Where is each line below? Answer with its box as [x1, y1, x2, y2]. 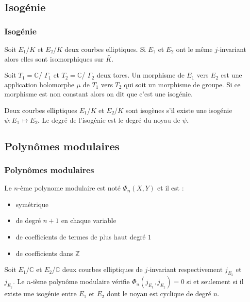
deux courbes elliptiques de [62, 264, 143, 274]
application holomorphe [4, 79, 74, 89]
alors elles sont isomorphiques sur [4, 53, 104, 64]
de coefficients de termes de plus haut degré [16, 231, 146, 241]
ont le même [176, 44, 213, 54]
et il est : [157, 183, 184, 193]
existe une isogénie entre [4, 288, 77, 299]
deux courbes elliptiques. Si [65, 44, 146, 54]
